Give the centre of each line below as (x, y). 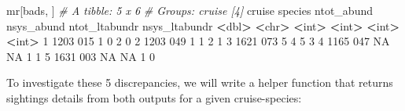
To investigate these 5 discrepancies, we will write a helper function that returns (200, 82)
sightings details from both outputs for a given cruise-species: (154, 97)
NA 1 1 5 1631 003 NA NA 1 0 (81, 56)
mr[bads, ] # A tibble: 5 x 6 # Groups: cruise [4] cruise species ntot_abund (190, 10)
